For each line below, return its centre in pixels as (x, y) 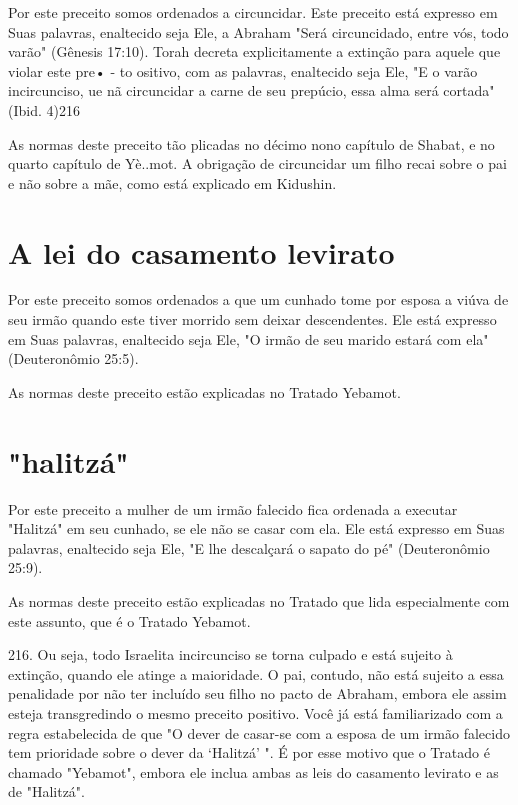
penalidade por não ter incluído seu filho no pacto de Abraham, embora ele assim (257, 693)
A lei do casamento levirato (201, 251)
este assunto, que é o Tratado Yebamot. (129, 620)
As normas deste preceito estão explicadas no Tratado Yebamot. (204, 391)
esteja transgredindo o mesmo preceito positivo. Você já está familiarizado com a (255, 712)
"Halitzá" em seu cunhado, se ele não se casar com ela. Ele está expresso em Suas (256, 528)
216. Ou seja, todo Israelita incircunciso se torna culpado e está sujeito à (230, 654)
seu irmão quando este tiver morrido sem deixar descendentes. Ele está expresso (252, 319)
